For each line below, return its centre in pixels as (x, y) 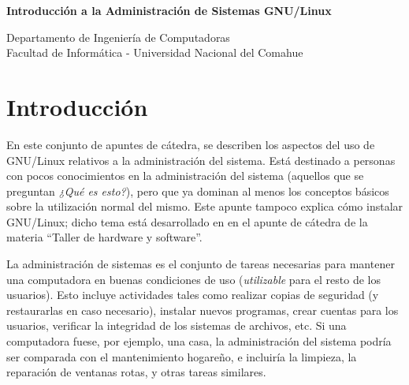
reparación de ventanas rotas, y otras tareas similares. (136, 372)
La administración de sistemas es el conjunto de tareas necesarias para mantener (201, 264)
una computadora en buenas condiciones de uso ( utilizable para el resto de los (193, 279)
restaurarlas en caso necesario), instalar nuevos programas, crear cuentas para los (203, 310)
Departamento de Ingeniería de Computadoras (118, 37)
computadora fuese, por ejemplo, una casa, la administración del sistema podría (199, 341)
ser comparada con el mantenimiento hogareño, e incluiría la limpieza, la (182, 356)
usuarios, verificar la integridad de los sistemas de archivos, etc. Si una (177, 325)
